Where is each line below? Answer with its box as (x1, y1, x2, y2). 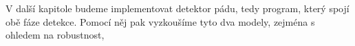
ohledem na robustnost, (6, 28, 105, 42)
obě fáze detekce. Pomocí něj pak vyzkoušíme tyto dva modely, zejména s (6, 14, 315, 28)
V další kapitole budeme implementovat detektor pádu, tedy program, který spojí (6, 1, 349, 15)
